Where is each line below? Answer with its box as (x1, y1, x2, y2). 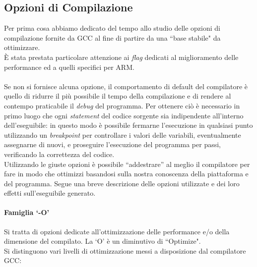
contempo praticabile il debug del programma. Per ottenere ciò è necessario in (4, 100, 240, 110)
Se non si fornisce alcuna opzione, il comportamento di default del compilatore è (4, 81, 248, 91)
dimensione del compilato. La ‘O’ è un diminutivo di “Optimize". (4, 236, 201, 246)
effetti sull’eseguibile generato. (4, 188, 96, 198)
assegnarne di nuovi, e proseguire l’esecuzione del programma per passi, (4, 139, 221, 150)
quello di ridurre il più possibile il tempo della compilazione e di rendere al (4, 91, 231, 101)
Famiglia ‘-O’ (4, 207, 50, 217)
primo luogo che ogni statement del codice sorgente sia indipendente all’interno (4, 110, 244, 120)
